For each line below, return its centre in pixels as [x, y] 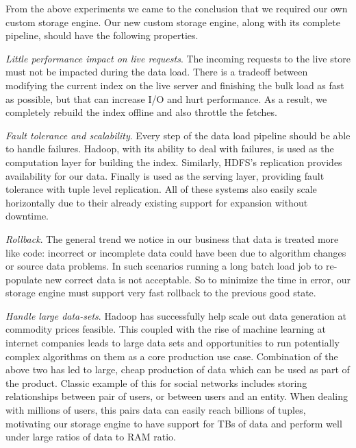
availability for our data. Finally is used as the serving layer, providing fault [165, 175]
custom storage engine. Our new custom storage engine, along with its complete [173, 22]
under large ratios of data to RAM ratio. [91, 437]
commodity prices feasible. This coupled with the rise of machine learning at [166, 329]
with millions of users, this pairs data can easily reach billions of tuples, [156, 410]
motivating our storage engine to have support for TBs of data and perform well [174, 423]
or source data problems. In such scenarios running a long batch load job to [164, 266]
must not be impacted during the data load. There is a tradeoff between [157, 72]
